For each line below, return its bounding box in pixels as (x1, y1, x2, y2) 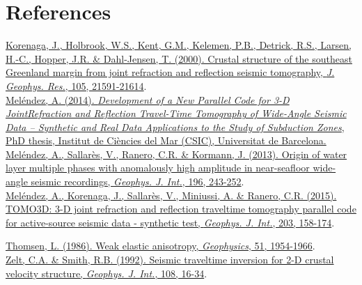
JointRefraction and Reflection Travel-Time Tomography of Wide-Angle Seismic (6, 106, 347, 121)
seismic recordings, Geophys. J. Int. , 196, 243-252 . (31, 174, 244, 189)
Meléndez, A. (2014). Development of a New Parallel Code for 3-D (6, 92, 290, 107)
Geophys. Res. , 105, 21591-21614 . (6, 78, 147, 93)
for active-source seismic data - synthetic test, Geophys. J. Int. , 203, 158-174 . (6, 215, 335, 229)
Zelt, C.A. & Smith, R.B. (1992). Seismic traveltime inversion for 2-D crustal (6, 252, 334, 267)
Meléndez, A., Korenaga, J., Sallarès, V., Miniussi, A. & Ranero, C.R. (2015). (6, 187, 337, 202)
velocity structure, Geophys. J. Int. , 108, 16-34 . (6, 265, 207, 280)
